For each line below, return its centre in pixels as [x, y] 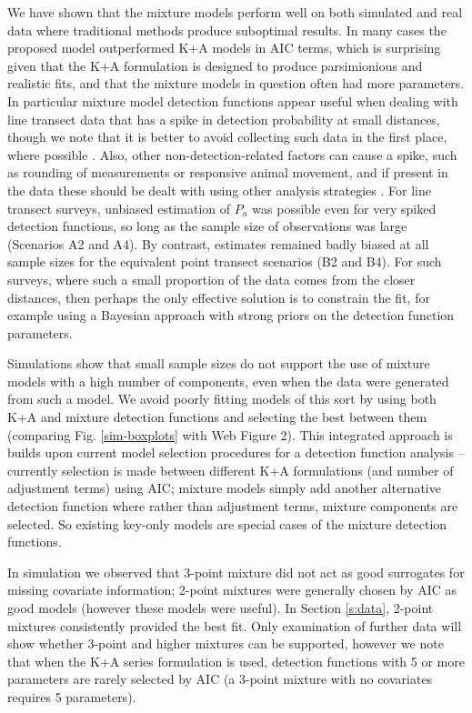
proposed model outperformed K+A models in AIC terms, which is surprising [224, 48]
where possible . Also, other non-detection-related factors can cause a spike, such [232, 154]
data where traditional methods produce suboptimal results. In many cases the [227, 30]
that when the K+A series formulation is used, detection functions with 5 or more [236, 661]
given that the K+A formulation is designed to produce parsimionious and [215, 65]
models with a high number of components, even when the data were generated [228, 381]
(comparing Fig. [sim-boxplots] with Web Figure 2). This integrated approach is [230, 434]
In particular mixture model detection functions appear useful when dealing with [233, 100]
